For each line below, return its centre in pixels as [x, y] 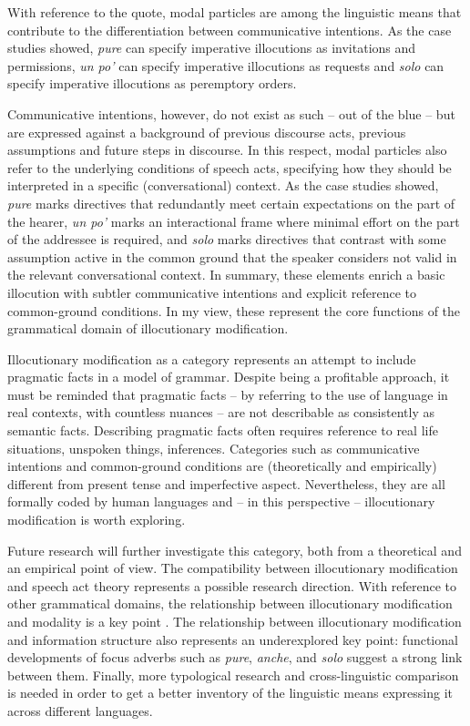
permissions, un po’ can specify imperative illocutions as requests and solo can [226, 65]
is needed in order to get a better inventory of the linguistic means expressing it [230, 693]
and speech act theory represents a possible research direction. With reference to [232, 585]
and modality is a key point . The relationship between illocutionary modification [235, 621]
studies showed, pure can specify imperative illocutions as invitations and [212, 48]
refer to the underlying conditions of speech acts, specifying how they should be [230, 167]
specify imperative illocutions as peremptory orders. [152, 83]
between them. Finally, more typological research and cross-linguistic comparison [233, 675]
